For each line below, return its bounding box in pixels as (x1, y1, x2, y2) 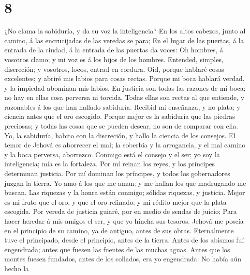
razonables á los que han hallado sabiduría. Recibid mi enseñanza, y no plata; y (4, 101, 240, 112)
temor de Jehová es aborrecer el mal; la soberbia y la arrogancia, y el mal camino (4, 140, 246, 150)
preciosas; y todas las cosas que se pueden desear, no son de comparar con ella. (4, 121, 238, 131)
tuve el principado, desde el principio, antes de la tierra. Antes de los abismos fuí (4, 235, 244, 245)
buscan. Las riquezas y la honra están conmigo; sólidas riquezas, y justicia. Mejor (4, 187, 245, 197)
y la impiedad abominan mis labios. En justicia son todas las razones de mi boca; (4, 82, 246, 93)
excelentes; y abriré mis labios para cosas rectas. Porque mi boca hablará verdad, (4, 73, 245, 83)
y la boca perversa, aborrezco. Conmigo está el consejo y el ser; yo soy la (4, 149, 220, 159)
